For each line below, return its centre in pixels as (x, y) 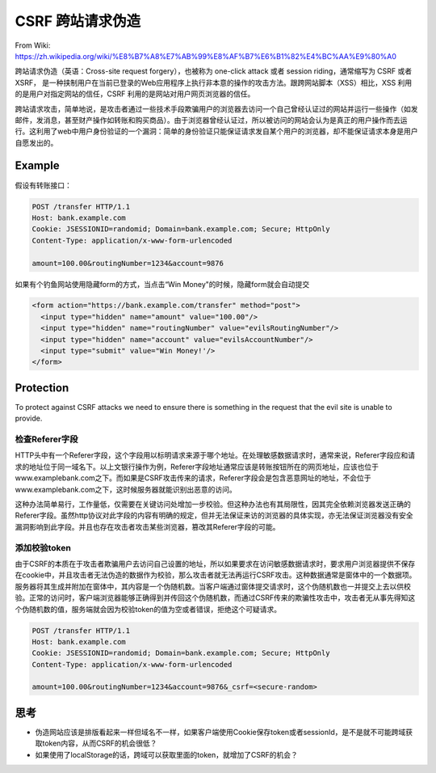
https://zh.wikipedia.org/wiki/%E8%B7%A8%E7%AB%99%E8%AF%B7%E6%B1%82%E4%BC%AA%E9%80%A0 (206, 56)
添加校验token (43, 547)
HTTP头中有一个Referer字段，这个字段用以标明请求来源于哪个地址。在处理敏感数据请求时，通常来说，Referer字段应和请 (215, 455)
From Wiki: (33, 45)
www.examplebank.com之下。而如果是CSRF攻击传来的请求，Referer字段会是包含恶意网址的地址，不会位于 (193, 478)
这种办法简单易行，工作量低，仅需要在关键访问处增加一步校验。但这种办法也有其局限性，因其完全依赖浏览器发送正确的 (213, 505)
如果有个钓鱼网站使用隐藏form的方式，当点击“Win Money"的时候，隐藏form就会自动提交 (162, 284)
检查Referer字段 (46, 439)
